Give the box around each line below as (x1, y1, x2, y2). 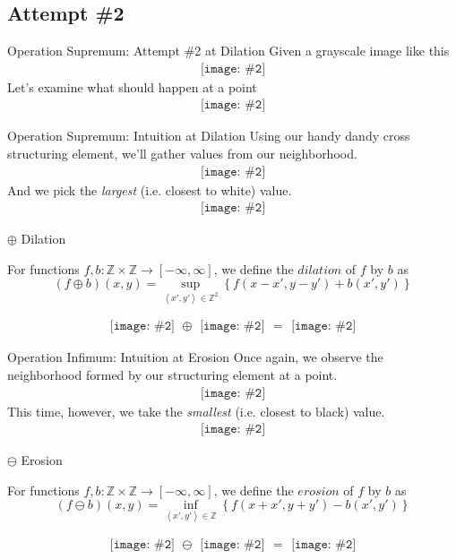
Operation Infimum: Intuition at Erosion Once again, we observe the (7, 348, 383, 366)
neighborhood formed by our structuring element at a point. (7, 365, 338, 383)
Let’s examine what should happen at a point (7, 77, 257, 96)
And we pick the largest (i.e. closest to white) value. (7, 180, 292, 199)
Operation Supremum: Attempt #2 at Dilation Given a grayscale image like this (7, 41, 450, 60)
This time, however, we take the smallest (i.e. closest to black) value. (7, 401, 385, 420)
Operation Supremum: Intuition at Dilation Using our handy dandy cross (7, 126, 410, 145)
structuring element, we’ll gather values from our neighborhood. (7, 144, 357, 163)
